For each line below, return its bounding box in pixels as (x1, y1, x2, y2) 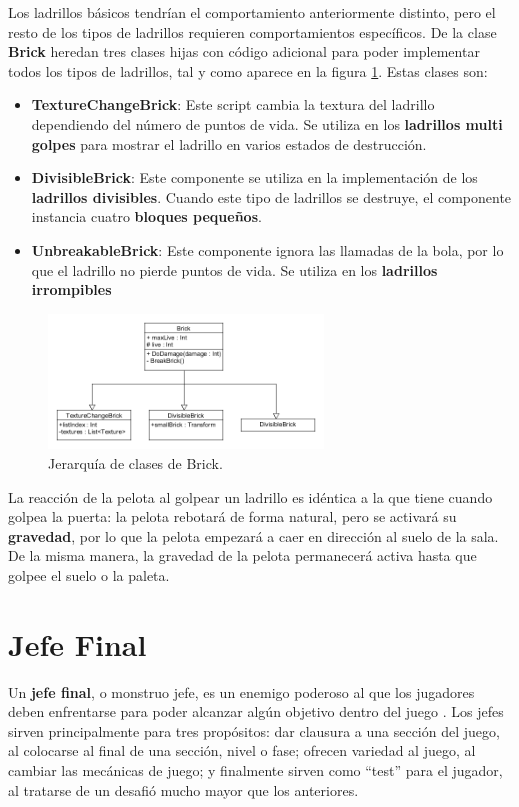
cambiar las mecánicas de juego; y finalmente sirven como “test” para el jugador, (8, 759, 503, 780)
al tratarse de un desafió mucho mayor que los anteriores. (8, 779, 359, 800)
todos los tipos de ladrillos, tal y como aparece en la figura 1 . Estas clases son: (8, 60, 488, 81)
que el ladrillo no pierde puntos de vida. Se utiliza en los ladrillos (31, 259, 438, 280)
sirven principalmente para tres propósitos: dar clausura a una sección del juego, (8, 720, 500, 741)
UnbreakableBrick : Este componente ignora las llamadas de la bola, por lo (31, 239, 504, 260)
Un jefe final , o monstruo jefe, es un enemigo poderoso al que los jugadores (8, 681, 475, 702)
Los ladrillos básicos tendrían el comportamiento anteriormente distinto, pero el (8, 2, 496, 22)
